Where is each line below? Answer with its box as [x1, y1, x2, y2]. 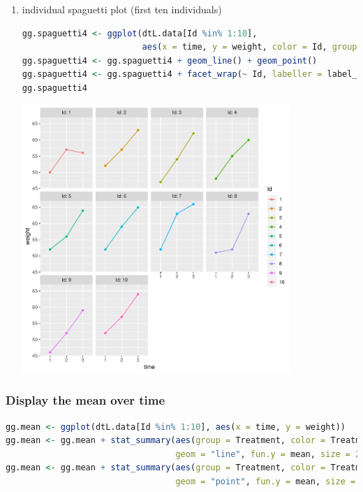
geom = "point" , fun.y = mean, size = [175, 476, 356, 486]
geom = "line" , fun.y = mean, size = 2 [175, 449, 361, 459]
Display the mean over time [6, 391, 165, 409]
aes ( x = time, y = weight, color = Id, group [142, 42, 357, 52]
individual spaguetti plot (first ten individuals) [22, 2, 222, 16]
